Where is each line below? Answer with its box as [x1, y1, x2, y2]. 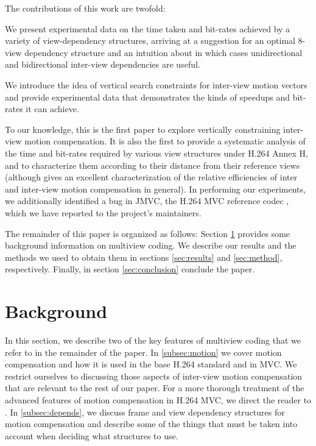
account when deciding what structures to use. [5, 429, 178, 442]
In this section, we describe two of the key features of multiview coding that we [5, 334, 301, 346]
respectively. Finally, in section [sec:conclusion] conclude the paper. [5, 263, 255, 275]
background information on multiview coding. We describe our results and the [5, 239, 297, 252]
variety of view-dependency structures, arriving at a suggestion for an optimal [5, 34, 295, 47]
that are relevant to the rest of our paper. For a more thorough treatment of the [5, 381, 304, 394]
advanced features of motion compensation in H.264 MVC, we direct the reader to [5, 393, 312, 406]
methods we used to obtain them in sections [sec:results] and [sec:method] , [5, 250, 283, 263]
